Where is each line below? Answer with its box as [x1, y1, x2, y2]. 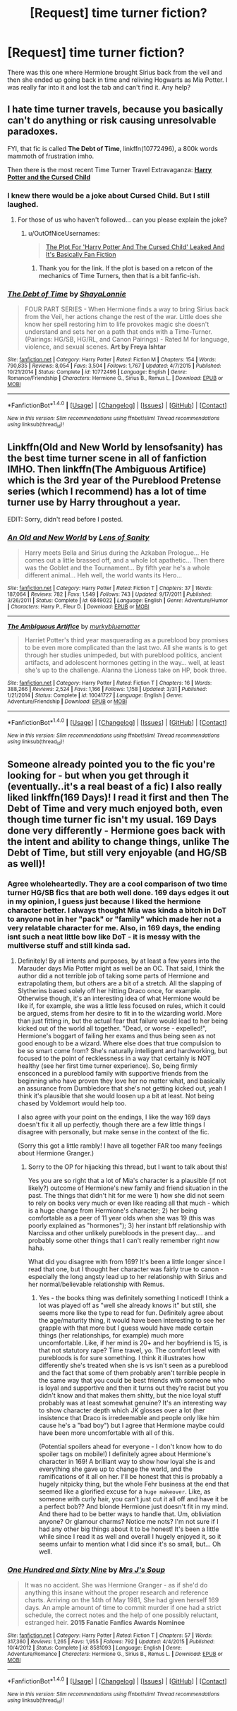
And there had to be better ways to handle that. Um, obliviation [38, 1510, 221, 1518]
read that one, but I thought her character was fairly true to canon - [28, 1265, 224, 1273]
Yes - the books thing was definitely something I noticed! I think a [38, 1294, 229, 1302]
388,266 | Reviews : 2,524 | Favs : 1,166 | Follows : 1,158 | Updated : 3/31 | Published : [7, 686, 207, 693]
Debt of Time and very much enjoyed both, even [7, 803, 224, 815]
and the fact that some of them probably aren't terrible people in [38, 1369, 226, 1377]
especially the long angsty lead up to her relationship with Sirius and [28, 1273, 227, 1281]
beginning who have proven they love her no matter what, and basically [17, 1076, 226, 1085]
